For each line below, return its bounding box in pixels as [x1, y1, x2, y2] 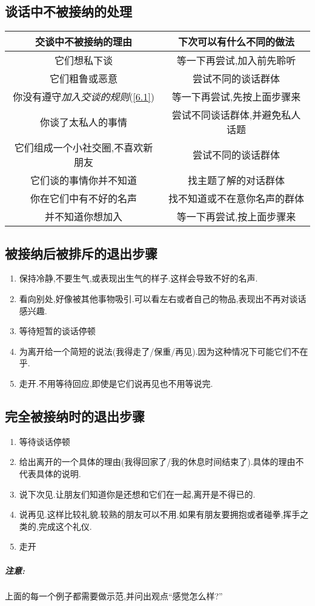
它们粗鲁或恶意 [50, 71, 118, 86]
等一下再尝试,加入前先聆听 [176, 53, 296, 68]
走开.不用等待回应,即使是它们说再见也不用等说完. [19, 377, 213, 389]
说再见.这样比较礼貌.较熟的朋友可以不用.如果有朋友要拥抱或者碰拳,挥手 [19, 508, 300, 521]
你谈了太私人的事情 [40, 115, 128, 130]
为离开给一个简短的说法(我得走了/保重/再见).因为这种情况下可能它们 [19, 344, 291, 357]
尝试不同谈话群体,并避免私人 [171, 108, 301, 122]
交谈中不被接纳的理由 [35, 35, 133, 49]
